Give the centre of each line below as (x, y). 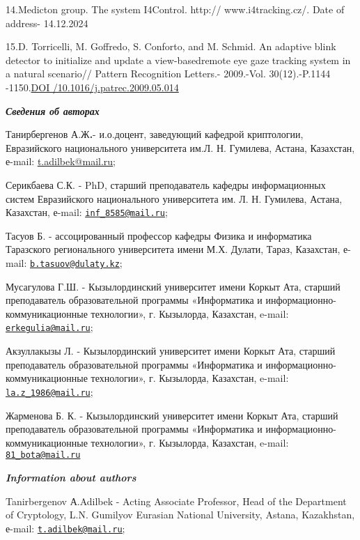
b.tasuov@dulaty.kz (75, 264)
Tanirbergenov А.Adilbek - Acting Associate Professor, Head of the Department (176, 501)
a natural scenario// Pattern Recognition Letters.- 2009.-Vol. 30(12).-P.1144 (168, 74)
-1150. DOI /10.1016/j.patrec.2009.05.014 (92, 87)
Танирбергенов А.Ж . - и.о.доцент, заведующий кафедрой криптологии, (155, 134)
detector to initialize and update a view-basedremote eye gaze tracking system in (178, 60)
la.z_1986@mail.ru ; (49, 391)
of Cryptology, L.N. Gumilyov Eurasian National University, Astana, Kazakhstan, (180, 515)
